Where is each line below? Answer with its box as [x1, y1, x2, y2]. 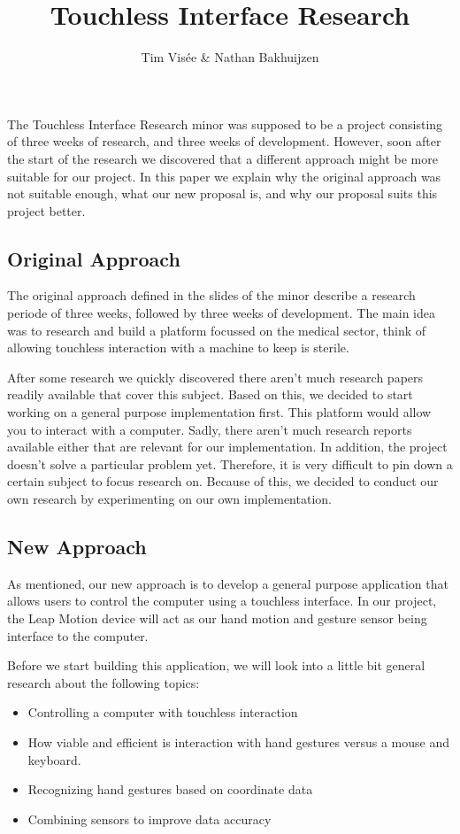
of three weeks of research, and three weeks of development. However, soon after [7, 132, 441, 151]
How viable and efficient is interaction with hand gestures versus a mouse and [27, 732, 449, 751]
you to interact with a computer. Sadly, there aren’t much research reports [7, 420, 412, 438]
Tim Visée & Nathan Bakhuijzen [141, 48, 319, 66]
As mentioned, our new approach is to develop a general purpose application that [7, 574, 448, 592]
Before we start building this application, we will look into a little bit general [7, 656, 425, 675]
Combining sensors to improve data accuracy [27, 809, 272, 828]
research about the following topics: [7, 673, 200, 691]
